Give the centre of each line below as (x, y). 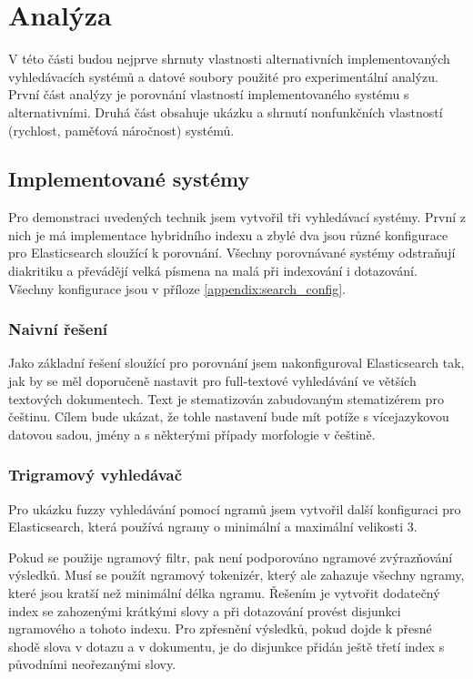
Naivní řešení (58, 329)
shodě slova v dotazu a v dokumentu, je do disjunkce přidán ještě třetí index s (226, 646)
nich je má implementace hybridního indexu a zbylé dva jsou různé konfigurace (228, 234)
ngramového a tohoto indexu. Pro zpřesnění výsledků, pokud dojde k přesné (220, 628)
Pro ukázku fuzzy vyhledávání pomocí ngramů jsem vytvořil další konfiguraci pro (235, 508)
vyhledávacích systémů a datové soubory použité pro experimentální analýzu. (223, 76)
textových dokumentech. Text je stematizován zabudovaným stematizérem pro (226, 398)
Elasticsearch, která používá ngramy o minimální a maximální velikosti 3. (213, 527)
